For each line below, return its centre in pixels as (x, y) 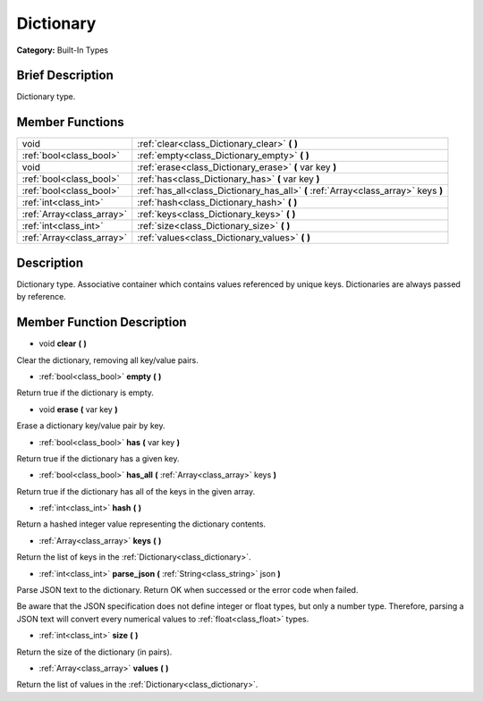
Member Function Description (102, 322)
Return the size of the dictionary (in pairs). (94, 652)
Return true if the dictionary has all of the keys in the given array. (136, 491)
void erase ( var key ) (78, 409)
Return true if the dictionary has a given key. (98, 458)
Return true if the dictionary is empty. (85, 393)
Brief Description (65, 76)
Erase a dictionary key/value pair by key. (91, 426)
